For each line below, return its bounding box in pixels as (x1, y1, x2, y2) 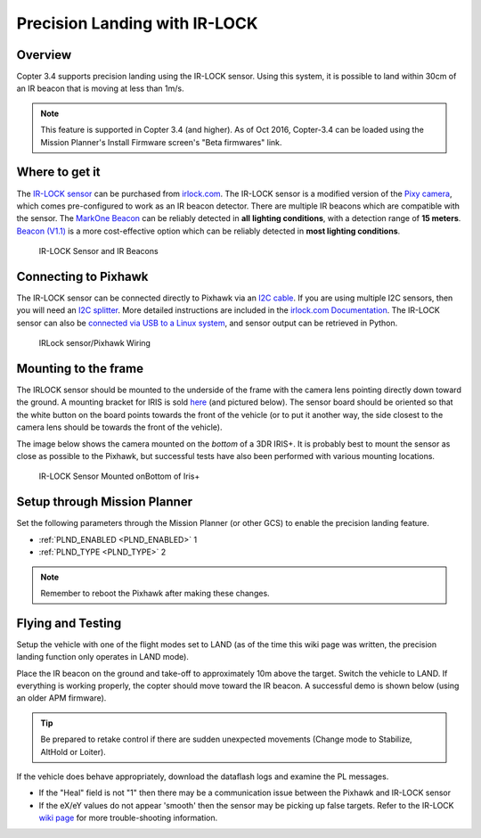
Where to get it (16, 165, 102, 180)
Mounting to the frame (16, 361, 144, 376)
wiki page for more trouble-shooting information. (38, 812, 218, 824)
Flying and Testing (16, 615, 122, 630)
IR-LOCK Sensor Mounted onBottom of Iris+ (38, 471, 200, 481)
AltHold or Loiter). (40, 746, 106, 757)
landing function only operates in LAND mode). (16, 652, 189, 662)
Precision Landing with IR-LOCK (16, 13, 258, 33)
